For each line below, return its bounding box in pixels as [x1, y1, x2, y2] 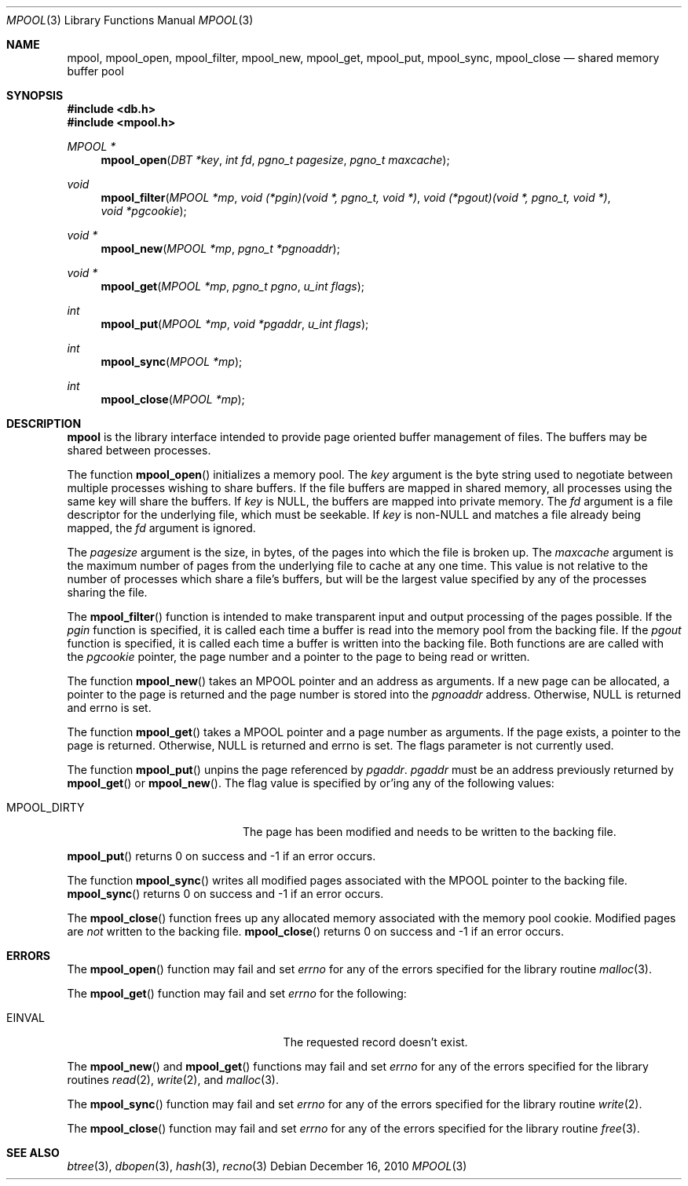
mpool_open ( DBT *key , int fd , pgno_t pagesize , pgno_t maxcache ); [101, 153, 450, 166]
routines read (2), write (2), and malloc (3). [67, 1073, 279, 1086]
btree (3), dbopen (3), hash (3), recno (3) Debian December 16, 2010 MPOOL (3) [67, 1159, 467, 1173]
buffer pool [67, 64, 124, 78]
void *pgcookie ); [101, 204, 187, 217]
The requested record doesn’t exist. [283, 1035, 468, 1049]
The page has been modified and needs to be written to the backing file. [243, 825, 617, 838]
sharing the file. [67, 586, 148, 599]
